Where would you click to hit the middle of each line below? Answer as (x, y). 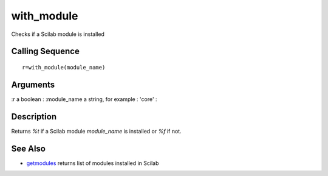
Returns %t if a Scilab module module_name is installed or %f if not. (96, 131)
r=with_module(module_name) (64, 67)
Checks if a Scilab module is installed (58, 34)
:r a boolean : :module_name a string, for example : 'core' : (84, 99)
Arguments (33, 84)
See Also (28, 148)
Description (34, 117)
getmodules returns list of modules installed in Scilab (93, 163)
